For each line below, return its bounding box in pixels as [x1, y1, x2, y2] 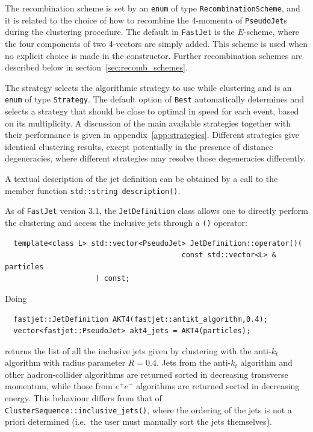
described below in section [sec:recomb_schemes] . [5, 61, 188, 74]
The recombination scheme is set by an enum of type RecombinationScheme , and [5, 2, 300, 14]
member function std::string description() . [5, 184, 181, 196]
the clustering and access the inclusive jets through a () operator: [5, 216, 247, 228]
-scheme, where [243, 25, 300, 38]
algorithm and [240, 356, 293, 369]
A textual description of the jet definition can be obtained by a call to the [5, 172, 278, 184]
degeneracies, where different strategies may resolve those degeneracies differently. [5, 152, 306, 164]
